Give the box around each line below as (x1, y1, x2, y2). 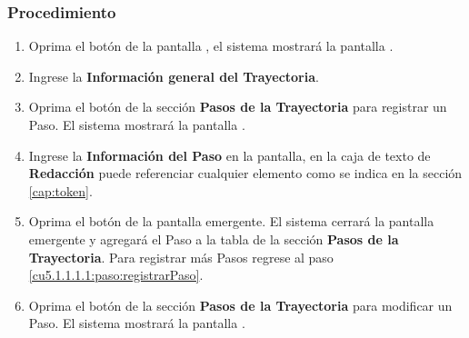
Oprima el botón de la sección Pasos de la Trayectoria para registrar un (28, 97, 447, 116)
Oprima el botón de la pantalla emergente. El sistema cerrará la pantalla (28, 212, 434, 231)
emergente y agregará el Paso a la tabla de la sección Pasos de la (28, 229, 399, 248)
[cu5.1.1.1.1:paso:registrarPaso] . (28, 265, 204, 284)
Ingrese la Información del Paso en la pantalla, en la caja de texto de (28, 145, 431, 164)
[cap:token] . (28, 181, 93, 200)
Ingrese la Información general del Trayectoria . (28, 66, 319, 85)
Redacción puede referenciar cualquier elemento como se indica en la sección (28, 164, 463, 183)
